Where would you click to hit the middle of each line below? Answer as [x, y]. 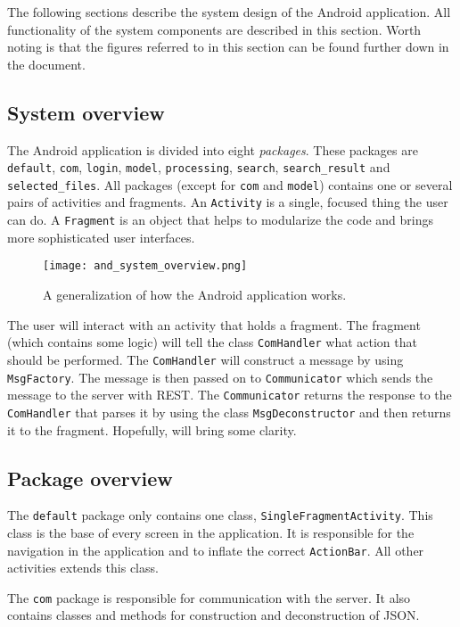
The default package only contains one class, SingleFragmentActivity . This [220, 515]
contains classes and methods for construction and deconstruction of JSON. [214, 615]
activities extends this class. [83, 568]
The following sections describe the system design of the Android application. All [229, 12]
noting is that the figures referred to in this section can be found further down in [228, 47]
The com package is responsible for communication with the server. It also [209, 597]
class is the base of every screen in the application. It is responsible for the [211, 532]
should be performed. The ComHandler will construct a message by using [205, 359]
